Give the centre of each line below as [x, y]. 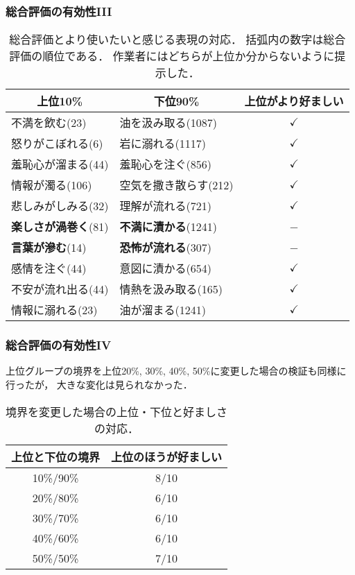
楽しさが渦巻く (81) [60, 227]
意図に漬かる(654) [165, 268]
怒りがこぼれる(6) [57, 144]
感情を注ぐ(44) [49, 268]
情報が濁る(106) [52, 185]
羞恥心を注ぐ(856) [165, 164]
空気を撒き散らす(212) [176, 185]
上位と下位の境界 [56, 456]
